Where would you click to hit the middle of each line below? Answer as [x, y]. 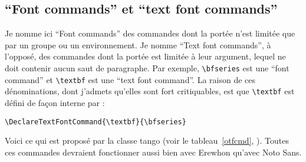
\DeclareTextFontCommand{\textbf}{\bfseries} [96, 122]
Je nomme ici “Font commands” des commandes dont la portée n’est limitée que [150, 33]
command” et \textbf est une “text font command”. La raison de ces [130, 79]
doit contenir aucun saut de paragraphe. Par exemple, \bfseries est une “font [147, 67]
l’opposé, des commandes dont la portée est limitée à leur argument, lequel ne [145, 56]
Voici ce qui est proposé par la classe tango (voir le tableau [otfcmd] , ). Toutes [147, 140]
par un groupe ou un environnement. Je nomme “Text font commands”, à [138, 44]
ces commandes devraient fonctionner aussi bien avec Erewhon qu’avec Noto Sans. [153, 152]
